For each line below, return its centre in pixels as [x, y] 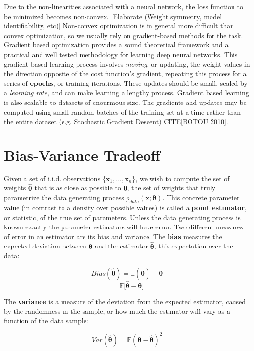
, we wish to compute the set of [182, 178]
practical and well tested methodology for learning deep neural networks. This [121, 54]
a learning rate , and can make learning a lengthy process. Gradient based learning [127, 93]
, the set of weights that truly [171, 188]
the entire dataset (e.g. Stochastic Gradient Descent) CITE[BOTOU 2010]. [116, 121]
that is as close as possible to [78, 188]
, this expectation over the [193, 246]
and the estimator [122, 246]
